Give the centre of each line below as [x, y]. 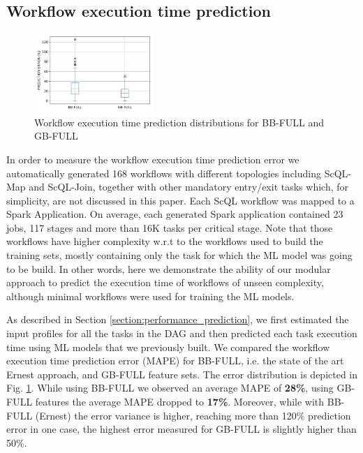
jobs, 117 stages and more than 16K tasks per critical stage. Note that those [170, 227]
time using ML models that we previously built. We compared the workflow [168, 347]
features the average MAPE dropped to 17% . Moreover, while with [180, 402]
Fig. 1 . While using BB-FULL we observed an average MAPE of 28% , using [170, 388]
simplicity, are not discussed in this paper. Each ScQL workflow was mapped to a [180, 200]
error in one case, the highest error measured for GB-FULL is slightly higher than [181, 429]
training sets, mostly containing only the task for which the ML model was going [179, 255]
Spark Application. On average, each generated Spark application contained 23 [175, 214]
